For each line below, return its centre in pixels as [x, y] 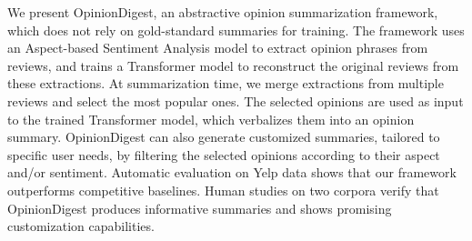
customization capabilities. [81, 226]
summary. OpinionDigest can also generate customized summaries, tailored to [224, 137]
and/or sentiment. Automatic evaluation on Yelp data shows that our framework [232, 172]
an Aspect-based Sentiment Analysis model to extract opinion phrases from [218, 48]
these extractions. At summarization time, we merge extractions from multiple [226, 83]
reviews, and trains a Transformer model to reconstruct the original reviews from [233, 65]
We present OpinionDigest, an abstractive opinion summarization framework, [223, 12]
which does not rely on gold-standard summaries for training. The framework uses [236, 30]
